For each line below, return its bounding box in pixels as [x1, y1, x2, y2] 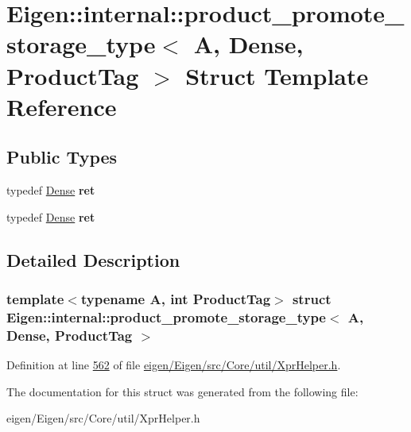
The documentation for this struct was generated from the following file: [6, 383, 359, 399]
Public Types [6, 145, 118, 169]
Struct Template [185, 59, 369, 91]
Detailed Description [6, 247, 180, 272]
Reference [6, 90, 117, 122]
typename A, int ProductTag [80, 289, 271, 309]
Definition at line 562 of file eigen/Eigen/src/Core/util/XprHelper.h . [6, 357, 341, 373]
